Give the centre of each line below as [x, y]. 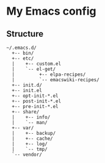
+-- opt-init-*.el [35, 96]
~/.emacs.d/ [21, 48]
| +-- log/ [30, 144]
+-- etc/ [23, 59]
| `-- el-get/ [34, 69]
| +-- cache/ [32, 139]
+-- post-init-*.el [37, 101]
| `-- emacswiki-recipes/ [56, 80]
